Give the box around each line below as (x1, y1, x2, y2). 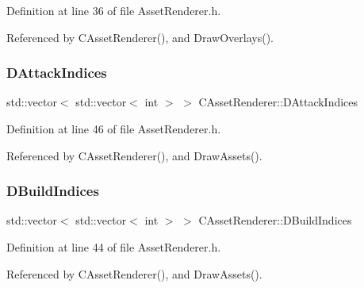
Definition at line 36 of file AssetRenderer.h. (6, 2, 221, 18)
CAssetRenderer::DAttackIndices (198, 94, 358, 110)
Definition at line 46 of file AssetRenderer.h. (6, 121, 221, 136)
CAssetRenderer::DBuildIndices (198, 212, 352, 228)
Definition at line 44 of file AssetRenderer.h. (6, 239, 221, 255)
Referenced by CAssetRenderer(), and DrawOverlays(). (6, 29, 274, 45)
